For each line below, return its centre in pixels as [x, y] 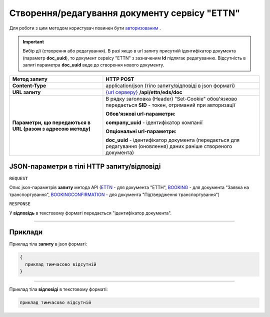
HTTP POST [120, 79]
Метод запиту [30, 79]
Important [33, 41]
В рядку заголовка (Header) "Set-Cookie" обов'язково [171, 98]
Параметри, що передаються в [51, 122]
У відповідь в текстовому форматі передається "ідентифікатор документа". [90, 213]
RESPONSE [20, 204]
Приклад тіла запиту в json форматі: [48, 244]
